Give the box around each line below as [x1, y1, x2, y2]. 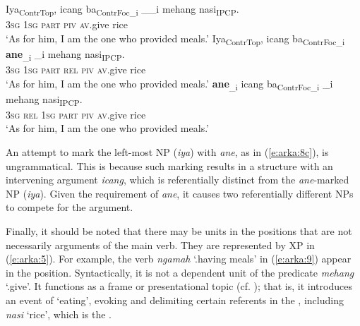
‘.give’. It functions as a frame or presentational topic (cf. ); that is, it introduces [6, 279, 352, 294]
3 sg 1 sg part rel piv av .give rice [6, 61, 146, 76]
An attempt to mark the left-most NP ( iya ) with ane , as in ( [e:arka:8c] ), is [6, 145, 329, 159]
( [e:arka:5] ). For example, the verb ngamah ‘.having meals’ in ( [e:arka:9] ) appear [6, 251, 352, 266]
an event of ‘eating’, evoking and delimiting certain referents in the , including [6, 292, 344, 307]
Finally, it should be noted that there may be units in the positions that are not [6, 223, 352, 238]
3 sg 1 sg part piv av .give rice [6, 17, 128, 32]
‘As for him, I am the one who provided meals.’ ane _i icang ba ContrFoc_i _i [6, 76, 333, 92]
